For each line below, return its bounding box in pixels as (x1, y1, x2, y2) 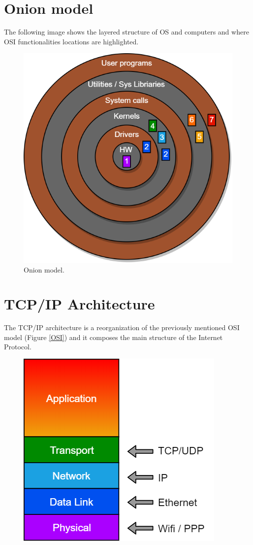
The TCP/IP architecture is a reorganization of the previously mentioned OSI (4, 322, 240, 333)
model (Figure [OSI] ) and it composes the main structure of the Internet (4, 332, 223, 342)
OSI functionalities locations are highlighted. (4, 36, 139, 46)
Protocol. (4, 341, 32, 352)
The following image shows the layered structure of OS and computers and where (4, 27, 249, 37)
